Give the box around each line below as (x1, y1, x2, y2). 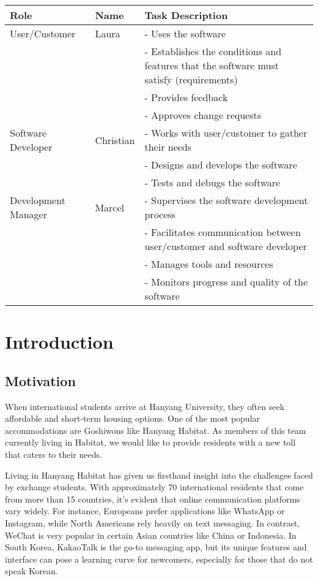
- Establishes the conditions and (144, 44, 282, 58)
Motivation (5, 371, 76, 390)
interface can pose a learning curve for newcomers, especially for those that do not (5, 552, 313, 565)
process (144, 207, 176, 221)
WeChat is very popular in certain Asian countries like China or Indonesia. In (5, 528, 297, 541)
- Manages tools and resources (144, 257, 273, 271)
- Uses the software (144, 26, 226, 40)
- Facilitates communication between (144, 225, 301, 239)
